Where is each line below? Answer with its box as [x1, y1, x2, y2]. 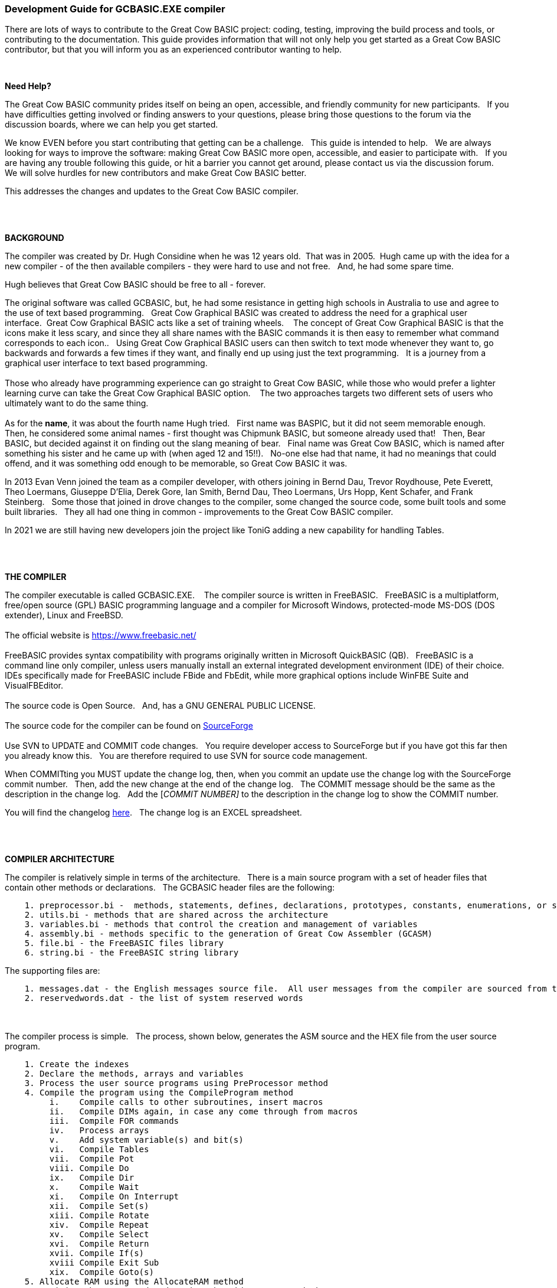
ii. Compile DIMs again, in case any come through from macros [49, 1107, 358, 1117]
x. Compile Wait [49, 1182, 139, 1192]
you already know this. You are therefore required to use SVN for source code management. [5, 751, 368, 761]
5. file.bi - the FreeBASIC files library [24, 938, 224, 948]
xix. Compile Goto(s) [49, 1267, 154, 1277]
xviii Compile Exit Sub [49, 1258, 159, 1268]
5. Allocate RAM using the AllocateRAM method [24, 1277, 244, 1287]
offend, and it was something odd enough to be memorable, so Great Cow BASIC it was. [5, 458, 348, 469]
